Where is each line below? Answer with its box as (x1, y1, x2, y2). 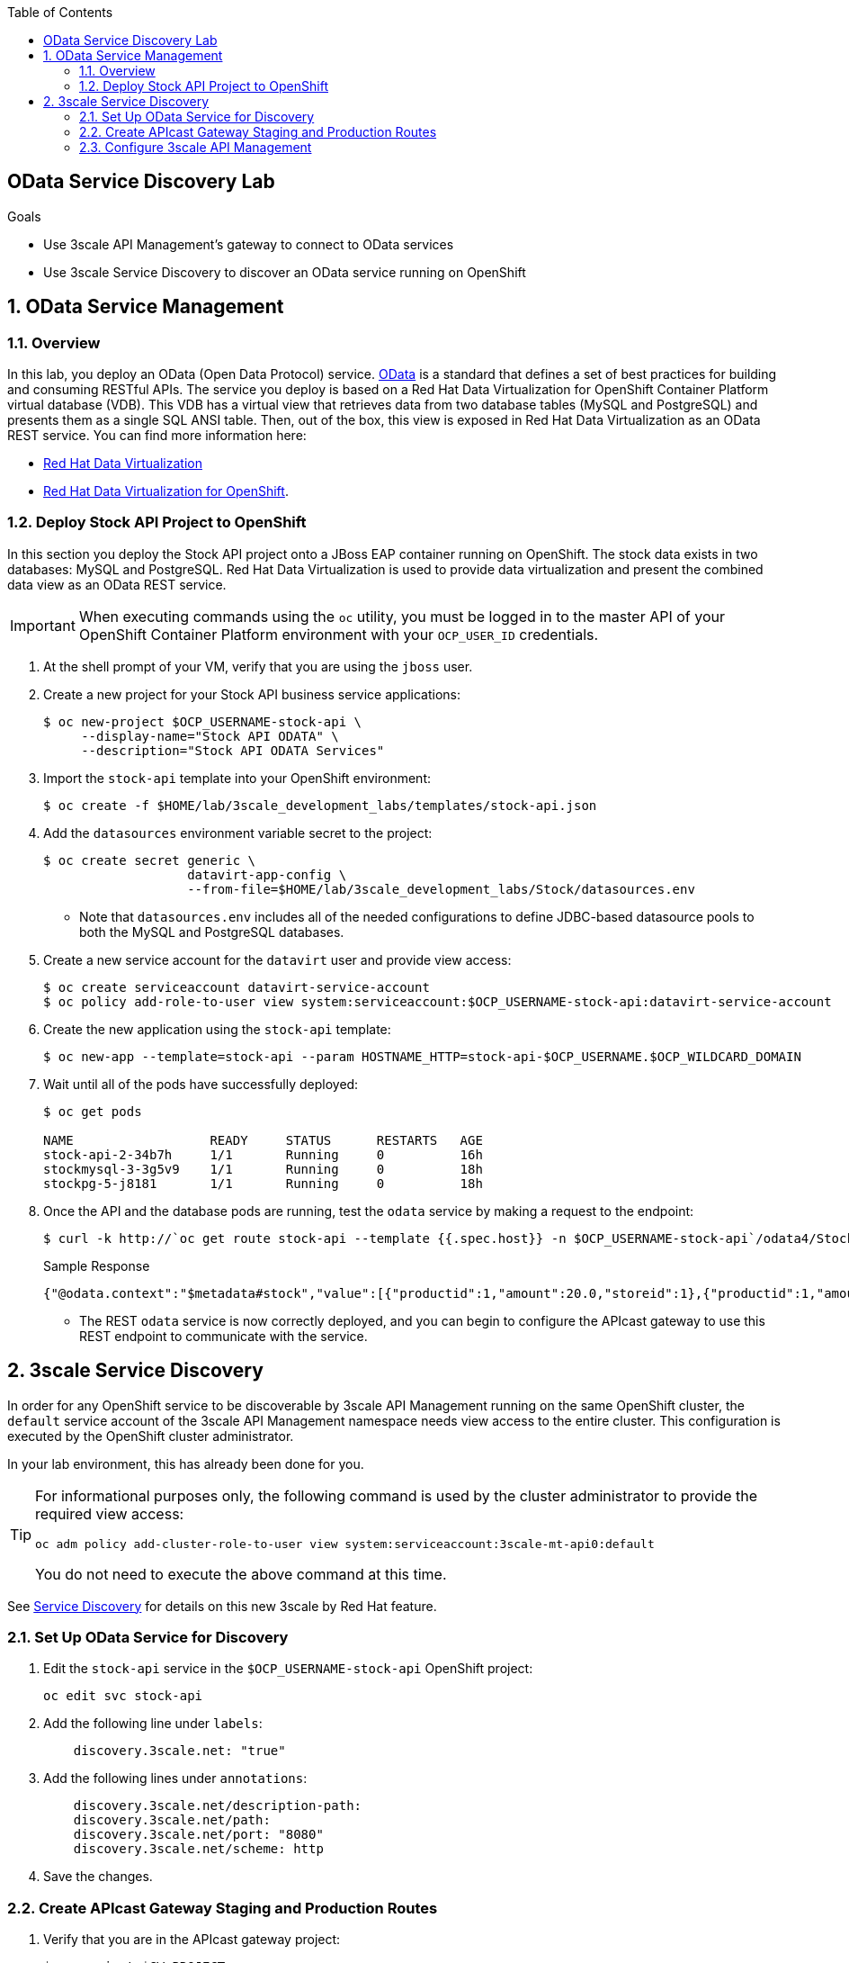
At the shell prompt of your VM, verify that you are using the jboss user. (43, 658, 473, 674)
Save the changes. (43, 1868, 153, 1885)
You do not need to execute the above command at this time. (35, 1564, 447, 1583)
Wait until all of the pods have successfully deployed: (43, 1076, 359, 1092)
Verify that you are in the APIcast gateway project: (43, 1931, 341, 1948)
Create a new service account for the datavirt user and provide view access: (43, 951, 512, 968)
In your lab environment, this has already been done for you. (7, 1455, 364, 1472)
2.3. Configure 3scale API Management (79, 140, 312, 155)
